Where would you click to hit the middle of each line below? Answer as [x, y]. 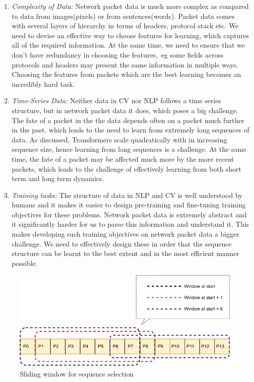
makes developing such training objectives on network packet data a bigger [125, 234]
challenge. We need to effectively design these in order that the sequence [122, 243]
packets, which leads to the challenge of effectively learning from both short [127, 168]
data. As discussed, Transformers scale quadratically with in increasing [119, 139]
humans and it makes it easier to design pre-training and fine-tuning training [129, 205]
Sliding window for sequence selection [77, 374]
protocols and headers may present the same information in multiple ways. [125, 64]
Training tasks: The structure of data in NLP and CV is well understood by [127, 195]
